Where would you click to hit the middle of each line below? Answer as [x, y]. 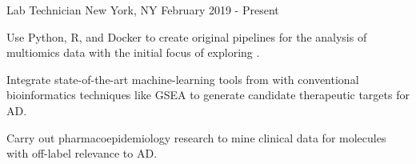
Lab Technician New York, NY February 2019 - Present [143, 10]
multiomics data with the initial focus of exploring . [133, 52]
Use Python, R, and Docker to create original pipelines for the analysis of [187, 36]
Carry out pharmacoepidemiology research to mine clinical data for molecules [196, 137]
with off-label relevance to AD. [82, 153]
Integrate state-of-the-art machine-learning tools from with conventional [183, 79]
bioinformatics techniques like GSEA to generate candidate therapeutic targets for [208, 95]
